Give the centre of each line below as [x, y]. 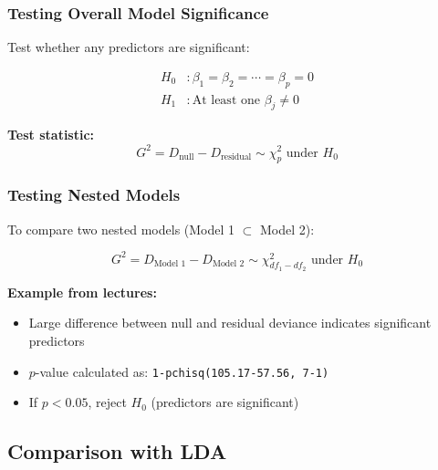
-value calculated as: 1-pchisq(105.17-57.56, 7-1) [182, 371]
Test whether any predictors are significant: [129, 47]
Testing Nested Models [94, 195]
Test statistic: [51, 135]
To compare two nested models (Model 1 [121, 229]
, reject [107, 402]
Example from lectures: [82, 292]
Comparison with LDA [117, 451]
